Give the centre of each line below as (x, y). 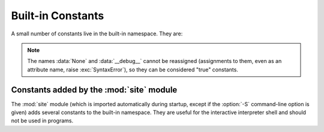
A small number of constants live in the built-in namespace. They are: (97, 34)
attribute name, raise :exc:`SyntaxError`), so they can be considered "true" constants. (133, 70)
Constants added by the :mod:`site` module (94, 90)
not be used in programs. (42, 121)
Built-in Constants (58, 16)
